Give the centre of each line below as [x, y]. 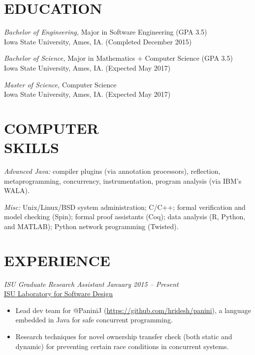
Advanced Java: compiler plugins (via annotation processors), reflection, [112, 171]
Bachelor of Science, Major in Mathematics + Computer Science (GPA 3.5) [118, 58]
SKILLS [32, 147]
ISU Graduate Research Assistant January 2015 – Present [91, 284]
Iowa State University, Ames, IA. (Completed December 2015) [98, 41]
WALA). [17, 190]
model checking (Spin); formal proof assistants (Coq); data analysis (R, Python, [125, 217]
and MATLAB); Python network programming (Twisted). [91, 226]
